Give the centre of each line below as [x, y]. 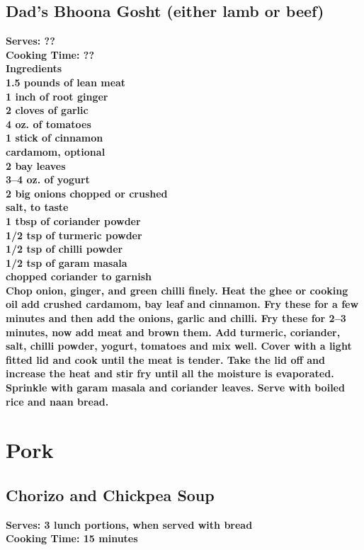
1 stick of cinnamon [55, 138]
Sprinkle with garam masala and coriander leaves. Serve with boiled [175, 388]
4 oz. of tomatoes [49, 124]
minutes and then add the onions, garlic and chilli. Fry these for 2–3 [176, 318]
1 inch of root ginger [57, 96]
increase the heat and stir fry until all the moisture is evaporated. [170, 373]
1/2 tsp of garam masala [67, 262]
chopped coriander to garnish [79, 276]
